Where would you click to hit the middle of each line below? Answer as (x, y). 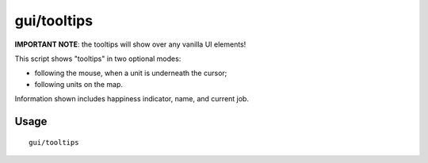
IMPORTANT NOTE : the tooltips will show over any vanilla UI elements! (130, 44)
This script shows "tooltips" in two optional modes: (98, 59)
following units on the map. (78, 84)
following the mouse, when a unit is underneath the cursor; (131, 73)
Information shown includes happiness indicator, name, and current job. (132, 99)
